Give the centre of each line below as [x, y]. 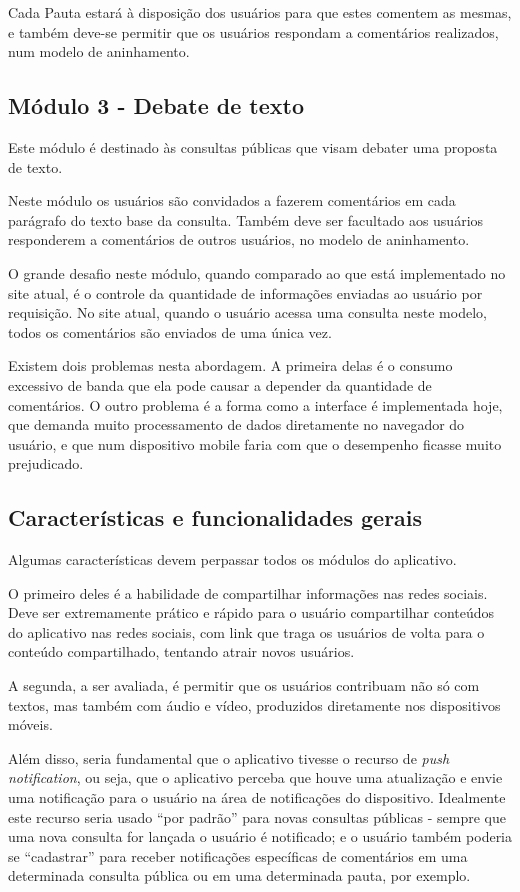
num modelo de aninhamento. [99, 51]
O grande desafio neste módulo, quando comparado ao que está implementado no [257, 272]
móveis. [30, 724]
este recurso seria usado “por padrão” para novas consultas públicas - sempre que [257, 816]
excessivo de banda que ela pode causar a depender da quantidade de [220, 384]
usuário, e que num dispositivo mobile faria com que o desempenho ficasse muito [255, 443]
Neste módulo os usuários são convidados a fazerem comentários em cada [232, 200]
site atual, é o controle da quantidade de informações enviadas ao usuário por [245, 292]
